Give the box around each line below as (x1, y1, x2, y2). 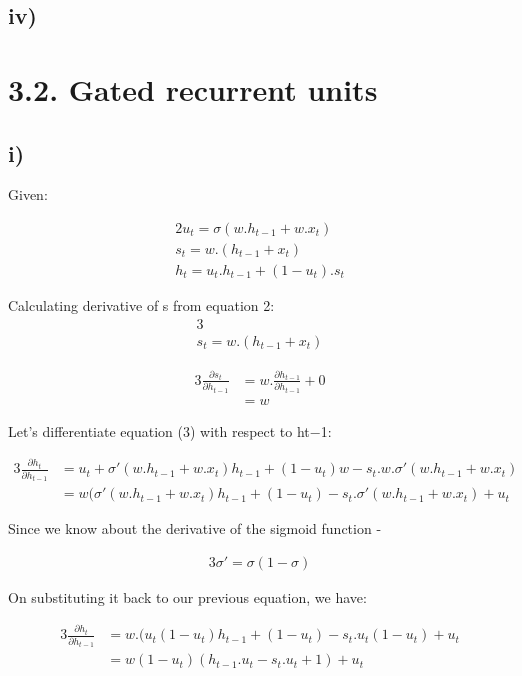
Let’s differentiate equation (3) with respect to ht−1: (8, 420, 332, 441)
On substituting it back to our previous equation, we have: (8, 586, 367, 607)
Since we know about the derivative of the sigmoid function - (8, 518, 382, 539)
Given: (8, 184, 48, 205)
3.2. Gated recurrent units (8, 68, 378, 109)
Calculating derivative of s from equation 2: (8, 295, 275, 316)
